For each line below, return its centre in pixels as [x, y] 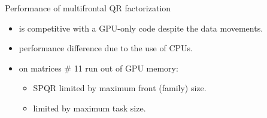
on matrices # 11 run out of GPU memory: [98, 68]
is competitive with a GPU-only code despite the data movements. [141, 28]
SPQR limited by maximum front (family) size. [120, 88]
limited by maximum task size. [89, 108]
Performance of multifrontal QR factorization [88, 8]
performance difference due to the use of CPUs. [106, 48]
